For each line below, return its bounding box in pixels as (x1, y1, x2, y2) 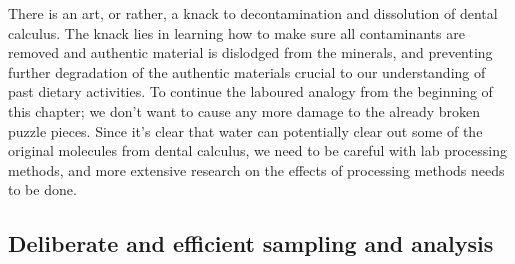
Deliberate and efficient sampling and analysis (8, 228, 494, 259)
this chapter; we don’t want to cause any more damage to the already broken (8, 100, 480, 121)
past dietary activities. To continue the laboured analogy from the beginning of (8, 81, 493, 102)
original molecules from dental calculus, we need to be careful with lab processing (8, 140, 507, 161)
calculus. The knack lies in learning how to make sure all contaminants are (8, 22, 465, 43)
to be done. (8, 179, 77, 200)
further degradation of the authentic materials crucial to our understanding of (8, 61, 486, 82)
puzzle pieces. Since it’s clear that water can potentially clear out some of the (8, 120, 483, 141)
